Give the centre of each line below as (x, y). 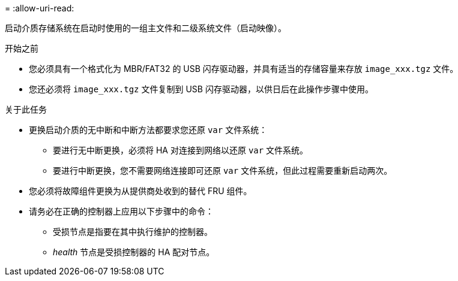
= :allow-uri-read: (40, 8)
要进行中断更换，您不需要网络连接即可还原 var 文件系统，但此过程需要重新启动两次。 (223, 170)
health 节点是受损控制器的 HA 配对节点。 (134, 252)
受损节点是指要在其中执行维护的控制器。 (133, 232)
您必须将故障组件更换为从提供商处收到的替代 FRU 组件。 (140, 191)
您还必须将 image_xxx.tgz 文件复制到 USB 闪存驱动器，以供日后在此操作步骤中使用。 (201, 89)
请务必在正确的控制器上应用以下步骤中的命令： (121, 211)
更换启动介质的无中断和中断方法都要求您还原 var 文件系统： (148, 130)
